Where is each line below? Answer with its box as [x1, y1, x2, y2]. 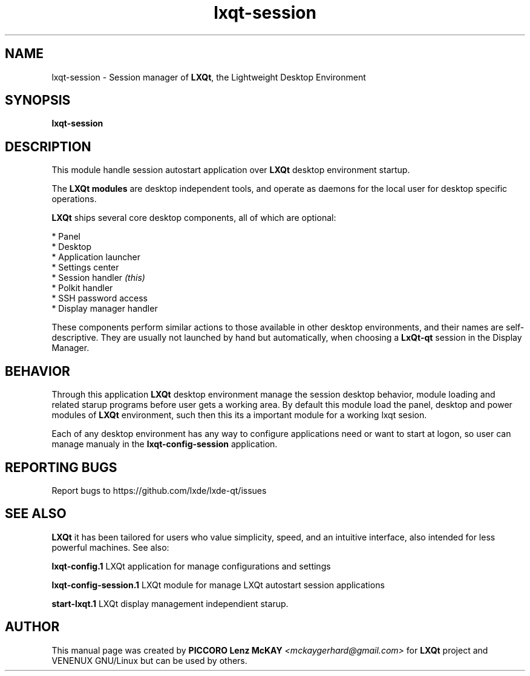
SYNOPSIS [5, 93, 71, 108]
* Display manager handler [51, 303, 158, 314]
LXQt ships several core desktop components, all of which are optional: [51, 212, 336, 223]
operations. [51, 194, 97, 205]
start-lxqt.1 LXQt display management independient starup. [51, 598, 289, 609]
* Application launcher [51, 252, 141, 263]
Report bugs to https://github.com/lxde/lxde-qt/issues [51, 485, 267, 496]
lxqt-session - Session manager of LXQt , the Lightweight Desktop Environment [51, 71, 366, 82]
